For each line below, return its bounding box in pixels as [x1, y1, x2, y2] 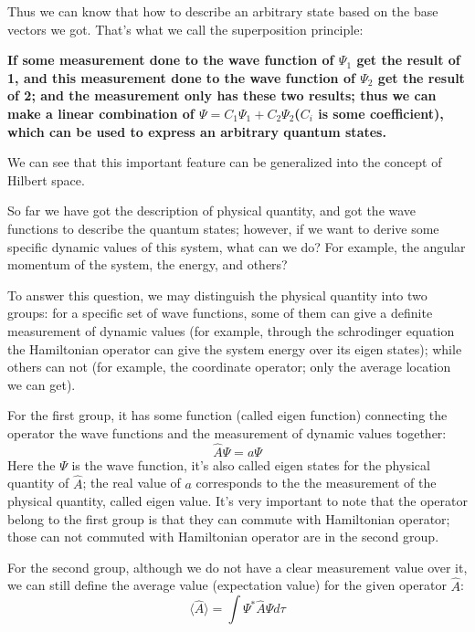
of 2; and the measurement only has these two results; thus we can [7, 86, 437, 105]
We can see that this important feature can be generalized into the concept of [7, 153, 442, 172]
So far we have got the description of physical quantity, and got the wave [7, 201, 417, 220]
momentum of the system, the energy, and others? [7, 255, 288, 274]
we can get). [7, 374, 76, 394]
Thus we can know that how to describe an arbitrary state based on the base [7, 2, 438, 20]
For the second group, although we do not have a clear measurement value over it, [7, 557, 468, 576]
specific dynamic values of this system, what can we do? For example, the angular [7, 237, 466, 256]
